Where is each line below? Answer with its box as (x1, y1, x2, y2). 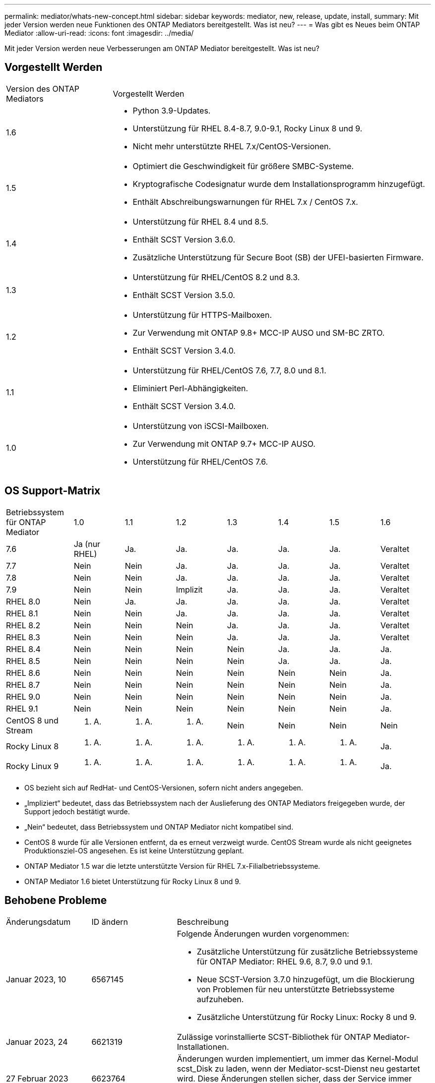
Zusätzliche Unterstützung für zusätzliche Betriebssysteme (196, 946, 418, 957)
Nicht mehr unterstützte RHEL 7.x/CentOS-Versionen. (132, 141, 331, 151)
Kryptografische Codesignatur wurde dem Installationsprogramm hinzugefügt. (132, 179, 425, 189)
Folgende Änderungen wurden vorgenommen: (177, 928, 349, 939)
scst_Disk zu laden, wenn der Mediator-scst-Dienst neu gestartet (177, 1063, 420, 1074)
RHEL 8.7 (6, 679, 40, 690)
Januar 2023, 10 (6, 974, 66, 984)
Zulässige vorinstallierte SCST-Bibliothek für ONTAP (177, 1031, 372, 1042)
